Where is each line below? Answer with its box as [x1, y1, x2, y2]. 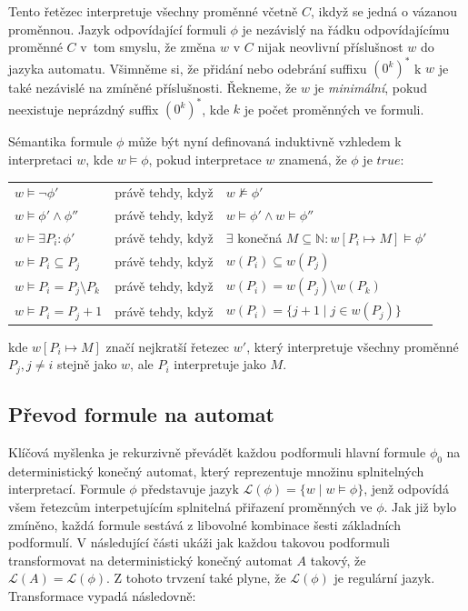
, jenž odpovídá [363, 479, 449, 498]
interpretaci [8, 149, 73, 168]
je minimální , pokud [314, 78, 427, 97]
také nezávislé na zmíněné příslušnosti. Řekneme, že [8, 78, 297, 97]
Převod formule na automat [8, 400, 274, 428]
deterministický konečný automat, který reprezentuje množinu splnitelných [8, 461, 424, 480]
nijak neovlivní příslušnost [257, 37, 403, 56]
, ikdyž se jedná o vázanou [310, 2, 458, 20]
